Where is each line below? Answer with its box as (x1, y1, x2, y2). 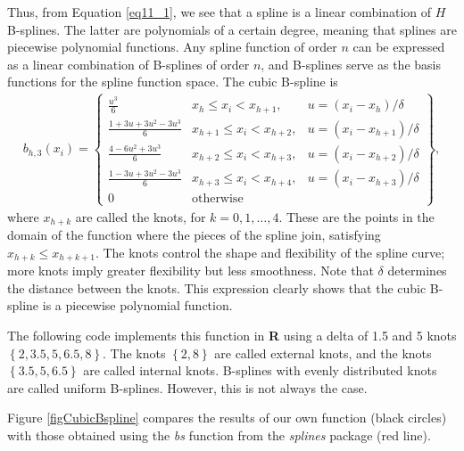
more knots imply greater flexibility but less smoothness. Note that (7, 261, 374, 280)
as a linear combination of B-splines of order (7, 54, 250, 73)
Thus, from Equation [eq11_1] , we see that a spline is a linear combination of (7, 3, 432, 20)
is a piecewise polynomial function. (42, 296, 233, 315)
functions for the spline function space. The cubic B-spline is (7, 72, 338, 91)
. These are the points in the (278, 207, 435, 225)
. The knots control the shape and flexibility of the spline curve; (95, 242, 445, 261)
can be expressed (352, 37, 445, 56)
